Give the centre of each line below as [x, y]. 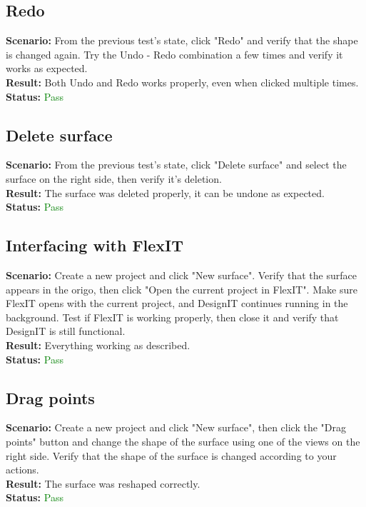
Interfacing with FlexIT [95, 245]
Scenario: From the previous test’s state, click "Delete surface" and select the [176, 165]
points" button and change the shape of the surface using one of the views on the [183, 441]
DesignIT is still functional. [66, 331]
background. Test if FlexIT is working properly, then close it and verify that [172, 317]
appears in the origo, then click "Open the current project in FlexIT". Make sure [182, 289]
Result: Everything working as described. [98, 345]
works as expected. [47, 68]
